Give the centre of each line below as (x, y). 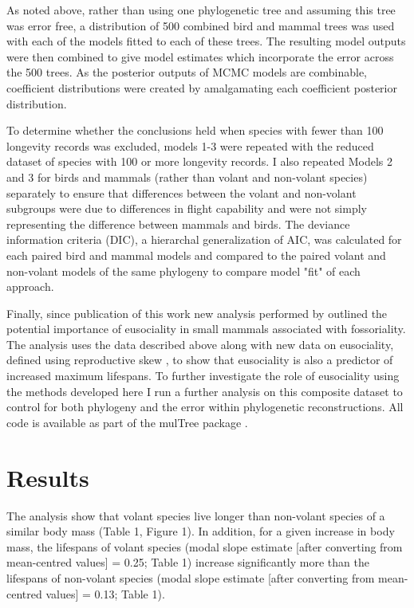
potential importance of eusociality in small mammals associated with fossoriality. (206, 329)
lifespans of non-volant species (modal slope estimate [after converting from (191, 577)
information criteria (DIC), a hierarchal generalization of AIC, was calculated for (204, 239)
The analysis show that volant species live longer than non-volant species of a (196, 515)
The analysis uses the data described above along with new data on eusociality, (200, 344)
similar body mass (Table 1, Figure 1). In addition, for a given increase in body (201, 531)
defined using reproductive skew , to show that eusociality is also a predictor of (200, 360)
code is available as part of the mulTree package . (127, 422)
